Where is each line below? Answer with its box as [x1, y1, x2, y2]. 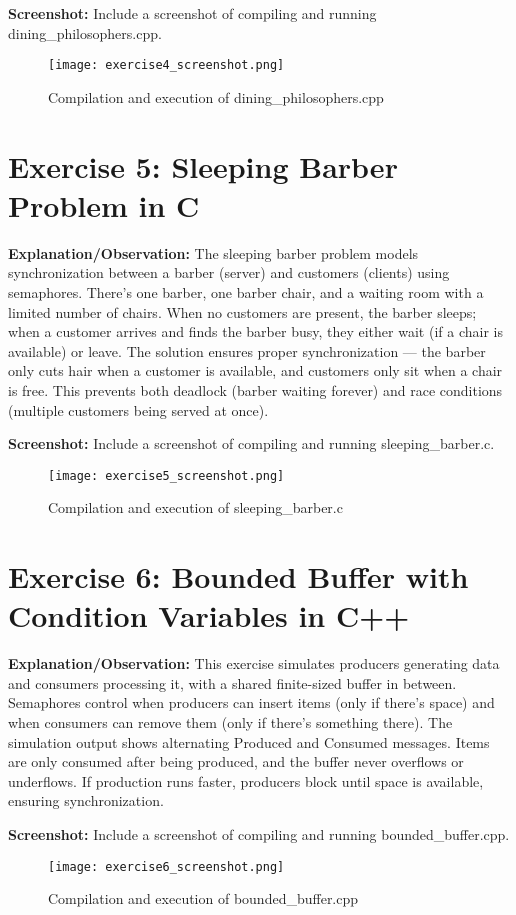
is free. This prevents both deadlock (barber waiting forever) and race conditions [8, 379, 503, 400]
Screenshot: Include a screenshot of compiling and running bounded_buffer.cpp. [8, 824, 510, 844]
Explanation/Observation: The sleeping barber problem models [8, 242, 419, 263]
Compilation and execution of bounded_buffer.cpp [48, 888, 359, 909]
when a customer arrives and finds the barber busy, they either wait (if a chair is [8, 321, 503, 342]
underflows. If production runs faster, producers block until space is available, [8, 770, 484, 791]
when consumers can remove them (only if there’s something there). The [8, 712, 453, 733]
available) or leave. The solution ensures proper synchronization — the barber [8, 340, 486, 361]
